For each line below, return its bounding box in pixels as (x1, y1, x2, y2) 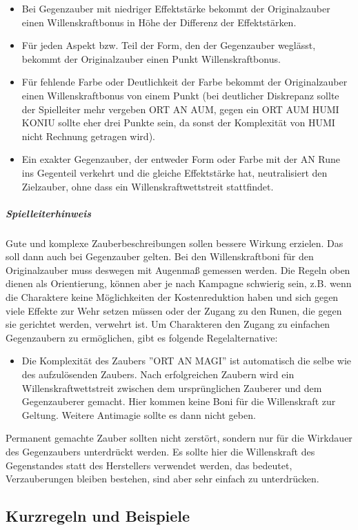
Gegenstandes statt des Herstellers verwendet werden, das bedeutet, (6, 458, 292, 472)
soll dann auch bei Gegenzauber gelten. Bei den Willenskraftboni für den (6, 249, 314, 264)
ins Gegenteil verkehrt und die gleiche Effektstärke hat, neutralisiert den (21, 165, 328, 179)
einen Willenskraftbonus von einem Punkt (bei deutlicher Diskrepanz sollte (21, 88, 339, 102)
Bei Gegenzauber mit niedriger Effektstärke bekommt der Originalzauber (21, 1, 330, 15)
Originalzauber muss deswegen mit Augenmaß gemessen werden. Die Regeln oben (6, 262, 350, 277)
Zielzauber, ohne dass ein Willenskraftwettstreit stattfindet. (21, 179, 274, 193)
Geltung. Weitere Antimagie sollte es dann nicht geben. (21, 407, 256, 422)
